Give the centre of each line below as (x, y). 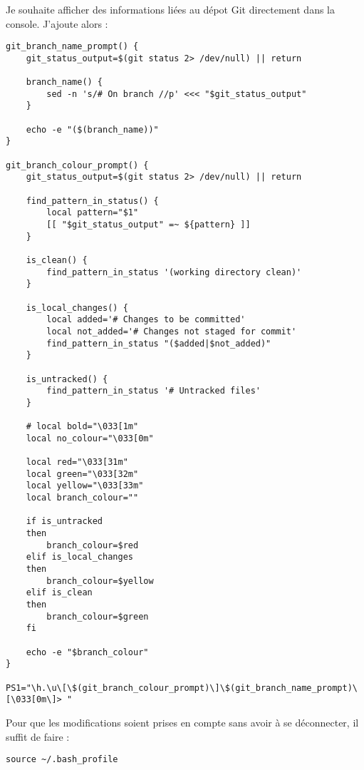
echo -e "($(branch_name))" (92, 129)
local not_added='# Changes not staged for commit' (172, 331)
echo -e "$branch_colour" (87, 652)
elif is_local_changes (79, 557)
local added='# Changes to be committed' (146, 320)
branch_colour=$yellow (100, 581)
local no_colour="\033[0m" (90, 438)
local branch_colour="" (82, 498)
